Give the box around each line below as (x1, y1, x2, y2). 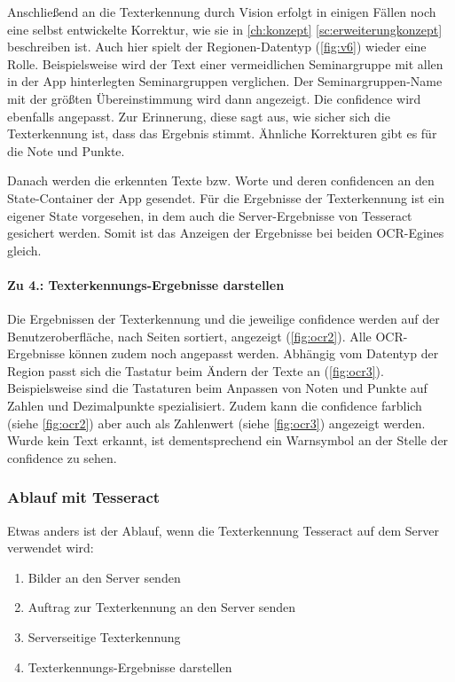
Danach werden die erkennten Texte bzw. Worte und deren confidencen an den (7, 171, 435, 190)
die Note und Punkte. (7, 141, 125, 160)
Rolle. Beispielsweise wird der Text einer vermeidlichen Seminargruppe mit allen (7, 54, 443, 73)
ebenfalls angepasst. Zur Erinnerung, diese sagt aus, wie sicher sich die (7, 106, 390, 125)
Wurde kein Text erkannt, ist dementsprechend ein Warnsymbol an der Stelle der (7, 431, 449, 450)
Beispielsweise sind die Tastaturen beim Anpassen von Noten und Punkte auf (7, 379, 428, 397)
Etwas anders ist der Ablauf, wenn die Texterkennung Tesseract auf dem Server (7, 521, 439, 539)
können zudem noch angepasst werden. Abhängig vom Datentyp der (68, 344, 439, 363)
